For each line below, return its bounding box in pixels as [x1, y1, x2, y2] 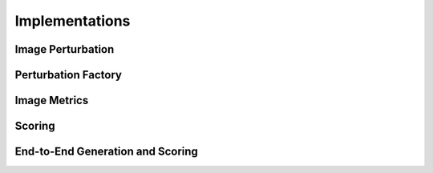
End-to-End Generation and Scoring [14, 145, 198, 159]
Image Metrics [14, 94, 89, 107]
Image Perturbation [14, 42, 115, 56]
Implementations [14, 12, 131, 30]
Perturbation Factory [14, 68, 122, 82]
